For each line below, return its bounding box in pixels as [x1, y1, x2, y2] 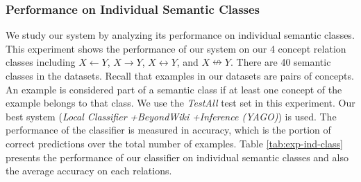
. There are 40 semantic [230, 55, 331, 69]
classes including [6, 55, 76, 69]
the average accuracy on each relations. [6, 163, 172, 178]
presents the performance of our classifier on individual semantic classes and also [6, 149, 349, 164]
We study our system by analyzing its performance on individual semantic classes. [6, 28, 355, 42]
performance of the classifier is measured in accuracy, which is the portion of [6, 122, 331, 137]
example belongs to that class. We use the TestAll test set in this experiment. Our [6, 95, 355, 110]
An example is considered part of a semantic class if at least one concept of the [6, 82, 342, 96]
